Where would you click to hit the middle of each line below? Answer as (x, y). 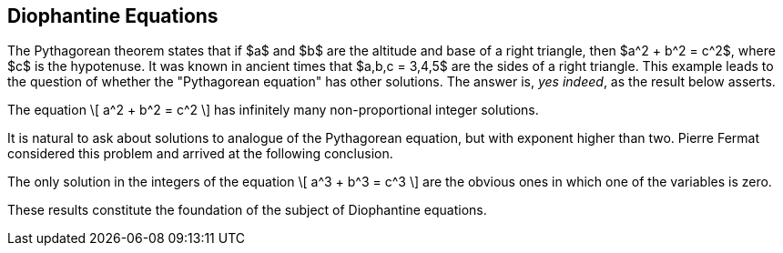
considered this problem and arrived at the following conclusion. (200, 154)
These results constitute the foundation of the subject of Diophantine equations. (247, 210)
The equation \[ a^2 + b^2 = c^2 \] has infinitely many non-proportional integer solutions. (273, 110)
